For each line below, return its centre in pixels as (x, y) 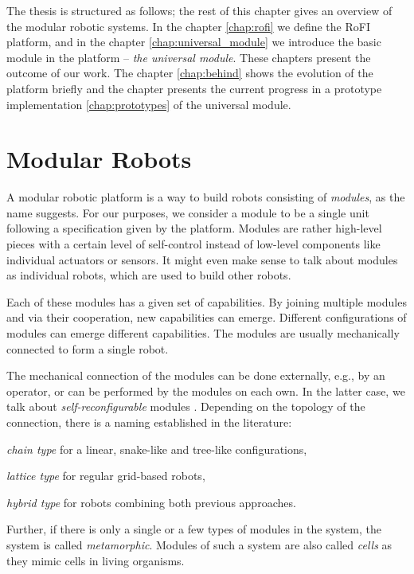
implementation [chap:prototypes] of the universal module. (149, 104)
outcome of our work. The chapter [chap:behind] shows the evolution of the (190, 73)
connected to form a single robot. (88, 348)
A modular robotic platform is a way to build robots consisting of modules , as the (206, 197)
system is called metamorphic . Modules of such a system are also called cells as (199, 544)
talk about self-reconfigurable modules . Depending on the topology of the (186, 406)
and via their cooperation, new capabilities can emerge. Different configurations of (207, 317)
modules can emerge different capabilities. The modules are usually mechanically (203, 333)
